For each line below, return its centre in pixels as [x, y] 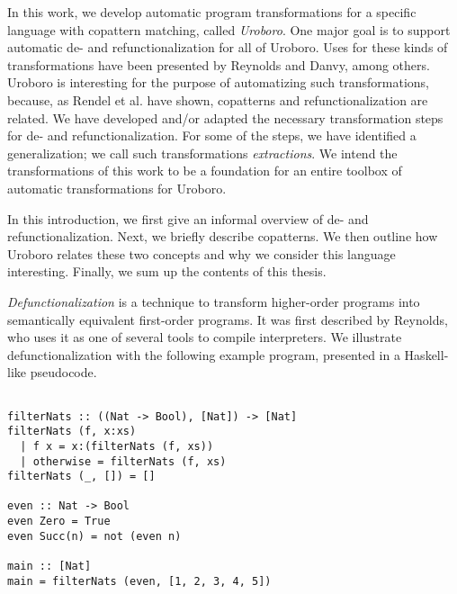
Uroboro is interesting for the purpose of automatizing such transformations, [218, 82]
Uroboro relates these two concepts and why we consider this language [202, 253]
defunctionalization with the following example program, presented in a [204, 354]
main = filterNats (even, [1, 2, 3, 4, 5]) [139, 581]
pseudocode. [63, 372]
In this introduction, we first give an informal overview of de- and [188, 218]
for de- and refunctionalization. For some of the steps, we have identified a [212, 135]
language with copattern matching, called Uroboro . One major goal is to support [229, 29]
